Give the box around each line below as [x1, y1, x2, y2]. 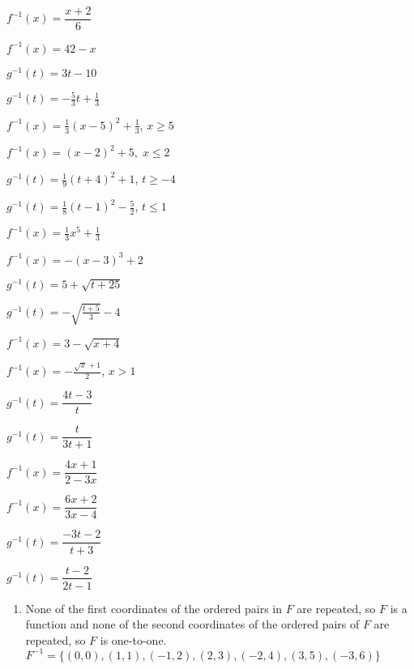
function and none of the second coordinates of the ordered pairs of [25, 616, 360, 633]
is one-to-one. [100, 631, 167, 648]
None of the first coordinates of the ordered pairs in [25, 599, 283, 616]
